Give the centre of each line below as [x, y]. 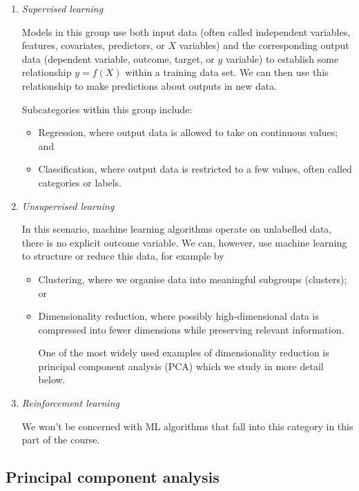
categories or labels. [80, 182]
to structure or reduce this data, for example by [123, 256]
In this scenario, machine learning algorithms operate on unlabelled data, [177, 229]
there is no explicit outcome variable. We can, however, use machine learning [184, 242]
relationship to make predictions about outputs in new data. [149, 85]
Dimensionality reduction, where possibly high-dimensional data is [178, 316]
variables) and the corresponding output [264, 45]
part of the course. [61, 440]
